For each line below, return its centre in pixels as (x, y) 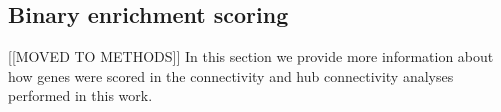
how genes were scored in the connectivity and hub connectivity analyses (231, 75)
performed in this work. (80, 95)
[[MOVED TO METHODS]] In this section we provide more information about (251, 56)
